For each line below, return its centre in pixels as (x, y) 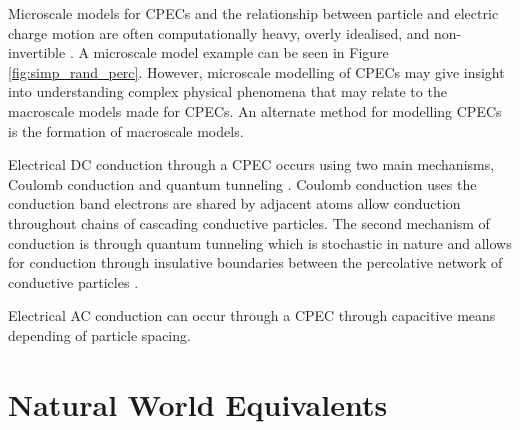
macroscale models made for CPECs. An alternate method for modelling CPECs (255, 110)
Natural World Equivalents (198, 403)
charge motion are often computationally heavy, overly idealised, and (219, 32)
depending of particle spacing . (99, 334)
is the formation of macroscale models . (126, 130)
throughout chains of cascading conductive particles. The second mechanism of (249, 222)
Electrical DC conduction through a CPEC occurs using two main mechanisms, (251, 164)
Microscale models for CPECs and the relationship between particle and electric (253, 13)
